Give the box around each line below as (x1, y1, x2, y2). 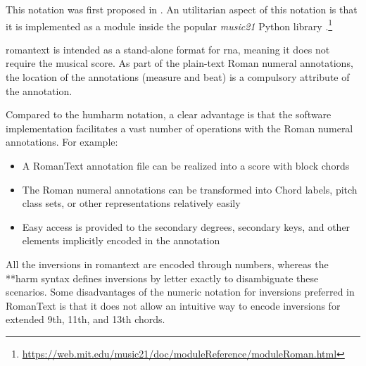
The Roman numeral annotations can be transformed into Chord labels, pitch (22, 182, 358, 196)
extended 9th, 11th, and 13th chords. (6, 312, 165, 327)
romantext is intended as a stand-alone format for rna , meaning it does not (6, 42, 330, 56)
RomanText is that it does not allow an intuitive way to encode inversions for (6, 298, 341, 313)
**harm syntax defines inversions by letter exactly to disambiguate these (6, 270, 319, 285)
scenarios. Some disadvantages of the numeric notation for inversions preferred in (6, 284, 355, 299)
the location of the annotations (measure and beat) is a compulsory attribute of (6, 70, 350, 84)
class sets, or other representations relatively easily (22, 196, 241, 210)
